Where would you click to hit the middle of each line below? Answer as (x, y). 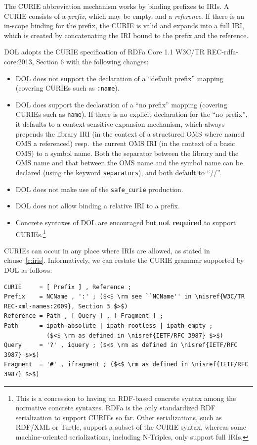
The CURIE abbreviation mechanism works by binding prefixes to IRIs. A (117, 6)
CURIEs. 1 (31, 233)
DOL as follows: (28, 270)
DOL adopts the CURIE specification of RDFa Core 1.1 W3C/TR (104, 52)
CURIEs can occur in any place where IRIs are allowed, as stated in (107, 250)
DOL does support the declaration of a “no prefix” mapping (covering (121, 104)
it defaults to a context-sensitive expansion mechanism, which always (120, 124)
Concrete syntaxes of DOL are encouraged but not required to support (126, 222)
